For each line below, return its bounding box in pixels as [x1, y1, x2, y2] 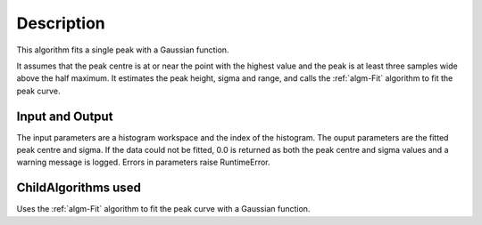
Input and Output [16, 108, 113, 124]
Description [16, 13, 106, 33]
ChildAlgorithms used [16, 181, 142, 196]
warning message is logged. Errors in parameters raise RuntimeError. [16, 157, 270, 168]
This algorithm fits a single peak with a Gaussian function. [16, 44, 229, 55]
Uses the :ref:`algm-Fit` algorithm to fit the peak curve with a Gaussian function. [16, 204, 311, 214]
